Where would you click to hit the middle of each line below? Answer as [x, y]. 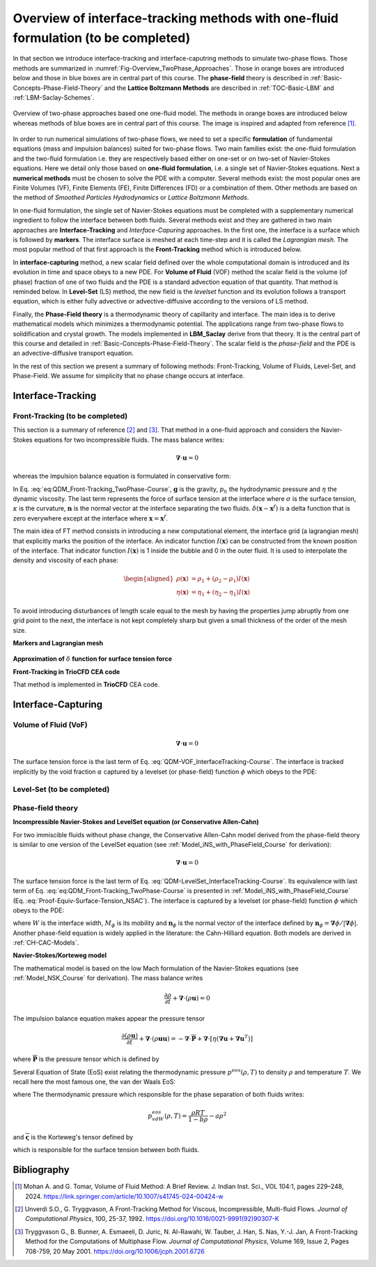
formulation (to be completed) [102, 38]
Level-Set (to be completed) [61, 790]
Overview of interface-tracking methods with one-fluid [176, 18]
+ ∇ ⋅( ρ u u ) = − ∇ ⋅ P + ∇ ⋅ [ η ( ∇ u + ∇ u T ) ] [196, 1038]
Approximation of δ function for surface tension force [92, 659]
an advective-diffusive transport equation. [73, 353]
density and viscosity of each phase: [65, 560]
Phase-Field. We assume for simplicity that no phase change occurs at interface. [129, 376]
